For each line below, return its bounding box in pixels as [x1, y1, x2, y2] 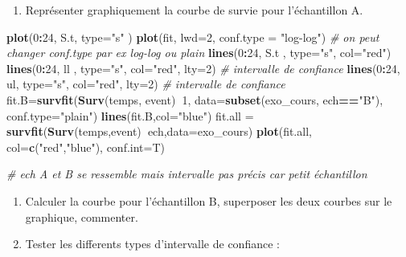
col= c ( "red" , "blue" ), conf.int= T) [6, 138, 166, 155]
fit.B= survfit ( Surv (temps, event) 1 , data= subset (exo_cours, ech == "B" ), [6, 91, 383, 108]
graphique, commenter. [25, 208, 138, 225]
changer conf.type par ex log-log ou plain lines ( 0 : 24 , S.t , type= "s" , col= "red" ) [6, 44, 392, 61]
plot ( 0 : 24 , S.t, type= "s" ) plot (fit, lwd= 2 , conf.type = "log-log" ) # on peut [6, 28, 379, 45]
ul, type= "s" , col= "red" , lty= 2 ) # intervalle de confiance [6, 75, 285, 92]
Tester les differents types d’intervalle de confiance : [25, 235, 280, 252]
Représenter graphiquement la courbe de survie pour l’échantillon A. [25, 2, 363, 18]
